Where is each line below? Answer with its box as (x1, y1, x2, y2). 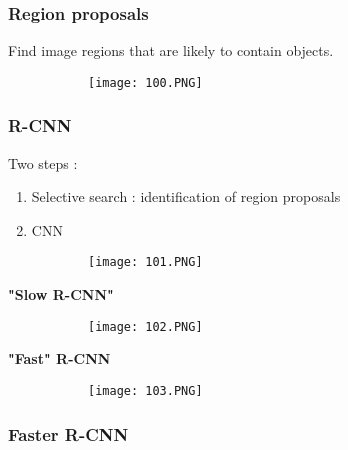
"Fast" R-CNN (8, 348, 111, 369)
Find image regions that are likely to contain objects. (8, 40, 334, 61)
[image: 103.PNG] (88, 383, 203, 398)
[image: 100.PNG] (88, 75, 203, 90)
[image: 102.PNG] (88, 319, 203, 334)
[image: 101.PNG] (88, 255, 203, 270)
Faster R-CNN (8, 421, 129, 446)
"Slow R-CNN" (8, 284, 114, 305)
